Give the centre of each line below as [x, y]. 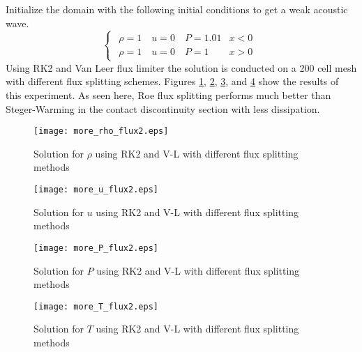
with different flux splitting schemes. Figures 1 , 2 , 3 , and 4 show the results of [172, 81]
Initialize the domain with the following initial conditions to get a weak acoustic [177, 9]
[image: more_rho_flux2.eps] [101, 131]
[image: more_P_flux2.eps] [96, 248]
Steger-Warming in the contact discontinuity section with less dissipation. [163, 108]
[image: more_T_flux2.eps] [96, 306]
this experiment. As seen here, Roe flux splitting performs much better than [168, 94]
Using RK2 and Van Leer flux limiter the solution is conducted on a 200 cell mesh [181, 67]
